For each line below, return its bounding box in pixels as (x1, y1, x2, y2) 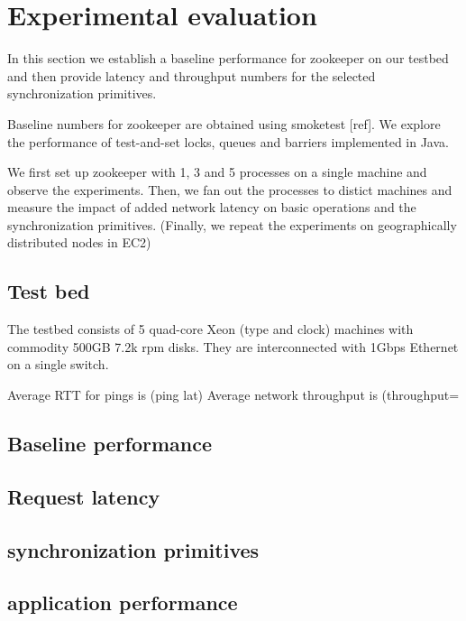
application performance (7, 589, 238, 616)
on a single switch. (7, 355, 109, 374)
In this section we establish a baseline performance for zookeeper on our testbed (7, 49, 449, 68)
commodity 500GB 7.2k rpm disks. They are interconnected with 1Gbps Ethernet (7, 337, 459, 356)
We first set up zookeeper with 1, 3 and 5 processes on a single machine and (7, 162, 427, 181)
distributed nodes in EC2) (7, 233, 151, 252)
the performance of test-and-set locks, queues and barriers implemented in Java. (7, 132, 449, 151)
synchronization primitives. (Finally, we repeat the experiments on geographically (7, 215, 457, 234)
